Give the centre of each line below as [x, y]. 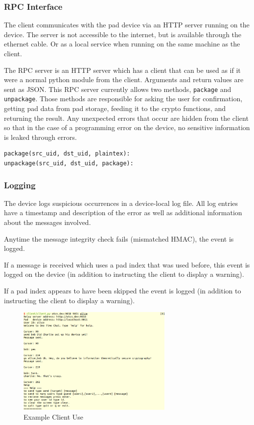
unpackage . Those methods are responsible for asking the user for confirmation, [123, 99]
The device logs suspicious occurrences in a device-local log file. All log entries [121, 203]
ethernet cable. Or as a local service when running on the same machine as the [122, 44]
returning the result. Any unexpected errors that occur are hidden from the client [126, 118]
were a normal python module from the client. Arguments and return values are [124, 79]
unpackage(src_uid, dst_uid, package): [69, 164]
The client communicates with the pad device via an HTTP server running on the [127, 25]
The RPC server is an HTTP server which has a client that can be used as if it [122, 70]
